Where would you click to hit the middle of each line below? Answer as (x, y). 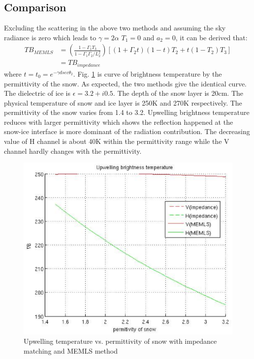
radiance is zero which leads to (50, 37)
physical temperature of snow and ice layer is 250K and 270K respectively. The (123, 102)
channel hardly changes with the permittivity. (73, 151)
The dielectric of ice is (37, 93)
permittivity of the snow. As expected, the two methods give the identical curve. (125, 83)
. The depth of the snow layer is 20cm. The (178, 93)
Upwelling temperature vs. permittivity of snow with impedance (120, 341)
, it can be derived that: (211, 37)
